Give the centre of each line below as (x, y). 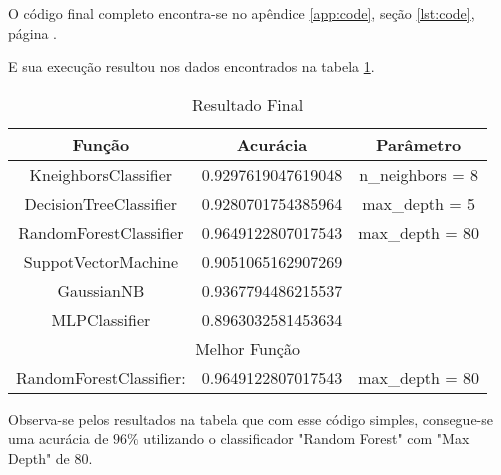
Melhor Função (247, 348)
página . (33, 32)
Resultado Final (247, 104)
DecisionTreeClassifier (101, 203)
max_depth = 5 (419, 203)
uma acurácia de (58, 438)
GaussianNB (101, 290)
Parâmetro (418, 144)
